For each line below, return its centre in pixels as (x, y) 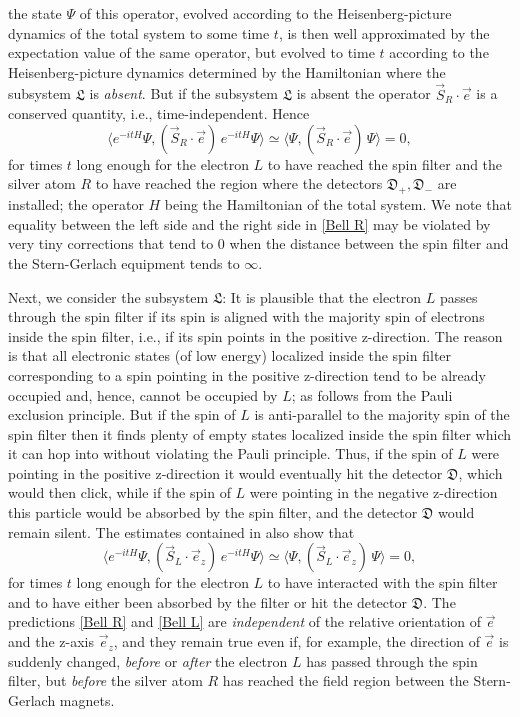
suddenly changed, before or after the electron (148, 660)
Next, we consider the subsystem (108, 296)
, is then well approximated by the (384, 32)
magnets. (87, 699)
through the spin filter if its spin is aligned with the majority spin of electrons (246, 316)
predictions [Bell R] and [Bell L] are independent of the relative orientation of (245, 621)
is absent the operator (363, 93)
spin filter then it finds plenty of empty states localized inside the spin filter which (259, 433)
